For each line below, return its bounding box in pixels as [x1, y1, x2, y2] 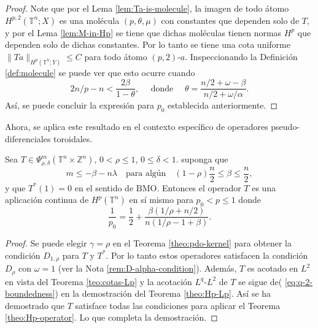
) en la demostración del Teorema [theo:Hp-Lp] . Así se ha [55, 287, 271, 300]
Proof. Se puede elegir [5, 237, 87, 250]
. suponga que [176, 153, 228, 166]
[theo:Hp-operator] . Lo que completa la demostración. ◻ [5, 311, 218, 324]
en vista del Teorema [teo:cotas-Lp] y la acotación [5, 275, 192, 288]
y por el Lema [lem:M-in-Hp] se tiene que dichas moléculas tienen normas [5, 26, 282, 39]
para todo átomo [84, 50, 147, 63]
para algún [125, 169, 166, 178]
